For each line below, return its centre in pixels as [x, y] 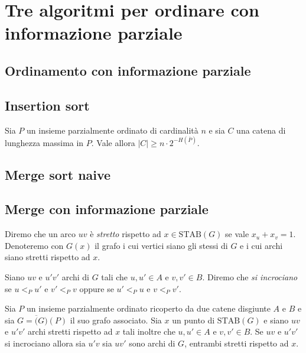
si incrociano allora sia [45, 343]
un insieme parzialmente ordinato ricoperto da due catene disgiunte [149, 308]
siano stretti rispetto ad [48, 257]
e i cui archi [261, 245]
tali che [115, 277]
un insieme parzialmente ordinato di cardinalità [113, 130]
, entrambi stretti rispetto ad [237, 343]
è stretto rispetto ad [126, 234]
